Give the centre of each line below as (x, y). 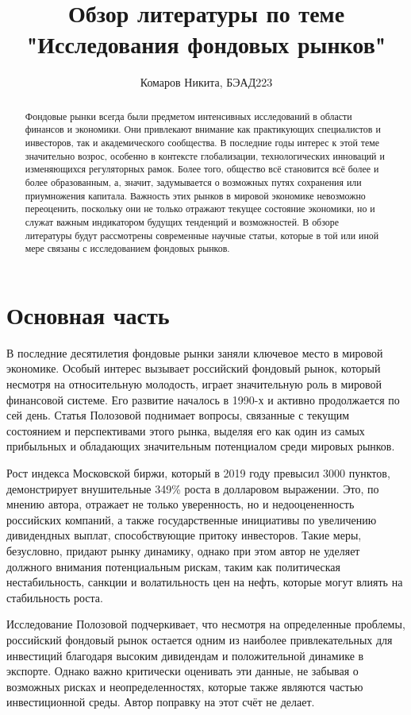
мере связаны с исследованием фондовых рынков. (127, 248)
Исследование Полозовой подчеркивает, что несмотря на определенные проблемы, (206, 624)
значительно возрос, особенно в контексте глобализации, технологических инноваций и (205, 155)
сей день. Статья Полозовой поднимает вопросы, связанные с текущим (178, 415)
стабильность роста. (55, 597)
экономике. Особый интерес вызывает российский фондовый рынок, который (194, 368)
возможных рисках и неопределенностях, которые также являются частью (185, 686)
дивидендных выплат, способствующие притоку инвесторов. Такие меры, (184, 535)
